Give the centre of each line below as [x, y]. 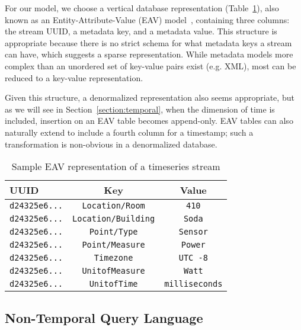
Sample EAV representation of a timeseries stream [116, 166]
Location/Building [114, 219]
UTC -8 [193, 258]
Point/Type [113, 232]
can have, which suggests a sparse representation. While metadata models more [149, 54]
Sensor [193, 232]
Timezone [113, 258]
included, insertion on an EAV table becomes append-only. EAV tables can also [149, 121]
